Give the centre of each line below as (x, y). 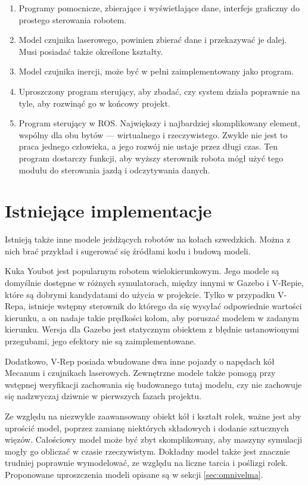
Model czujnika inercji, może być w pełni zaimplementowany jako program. (156, 71)
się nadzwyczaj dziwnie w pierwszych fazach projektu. (103, 396)
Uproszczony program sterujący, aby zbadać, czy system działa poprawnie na (159, 91)
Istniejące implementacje (108, 211)
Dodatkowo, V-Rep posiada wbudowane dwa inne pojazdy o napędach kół (140, 361)
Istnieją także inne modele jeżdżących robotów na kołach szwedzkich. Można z (148, 239)
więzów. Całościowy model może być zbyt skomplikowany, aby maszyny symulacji (154, 439)
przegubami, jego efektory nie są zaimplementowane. (100, 341)
